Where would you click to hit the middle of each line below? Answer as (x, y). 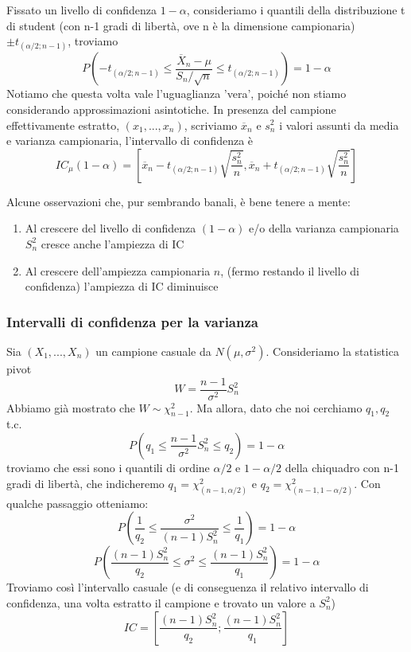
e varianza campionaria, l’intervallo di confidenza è (130, 141)
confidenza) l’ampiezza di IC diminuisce (122, 286)
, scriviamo (211, 125)
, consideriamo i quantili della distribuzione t (296, 10)
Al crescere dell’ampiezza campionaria (118, 270)
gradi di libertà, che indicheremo (85, 483)
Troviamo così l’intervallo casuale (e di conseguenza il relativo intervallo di (188, 587)
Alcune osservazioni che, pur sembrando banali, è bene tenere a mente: (178, 201)
